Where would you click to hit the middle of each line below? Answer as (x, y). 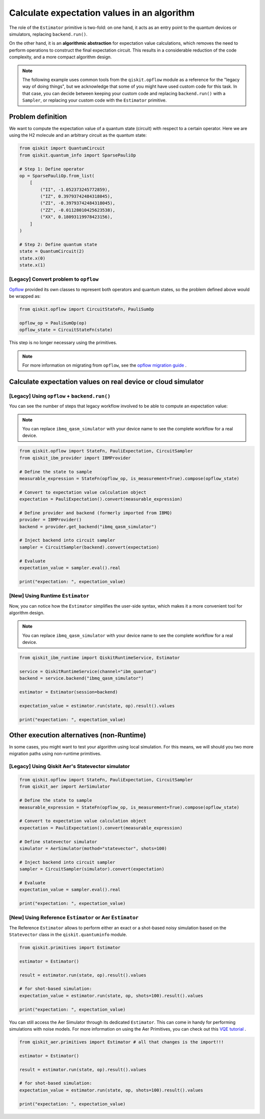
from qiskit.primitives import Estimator (70, 948)
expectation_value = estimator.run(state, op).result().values (97, 706)
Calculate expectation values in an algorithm (102, 13)
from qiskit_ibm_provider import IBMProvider (75, 458)
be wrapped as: (25, 296)
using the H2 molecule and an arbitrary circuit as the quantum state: (78, 135)
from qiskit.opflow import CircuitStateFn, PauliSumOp (87, 309)
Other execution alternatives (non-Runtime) (78, 735)
